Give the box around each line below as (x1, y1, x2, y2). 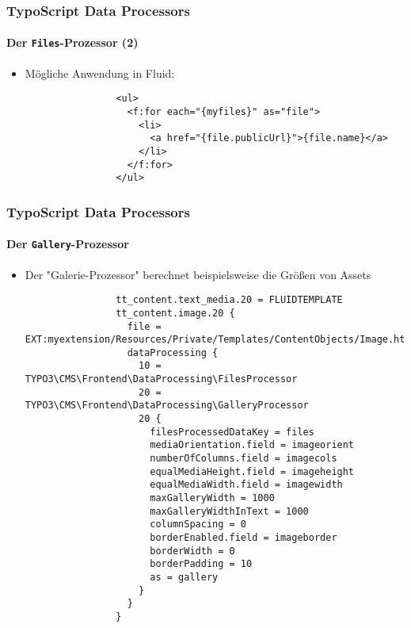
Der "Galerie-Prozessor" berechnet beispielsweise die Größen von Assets (25, 266, 371, 282)
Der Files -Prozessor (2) (6, 34, 139, 51)
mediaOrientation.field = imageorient (150, 439, 355, 451)
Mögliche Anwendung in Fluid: (25, 64, 175, 81)
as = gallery (150, 571, 219, 583)
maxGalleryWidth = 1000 (150, 492, 275, 504)
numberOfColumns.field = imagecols (150, 453, 337, 465)
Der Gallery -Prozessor (6, 235, 129, 252)
